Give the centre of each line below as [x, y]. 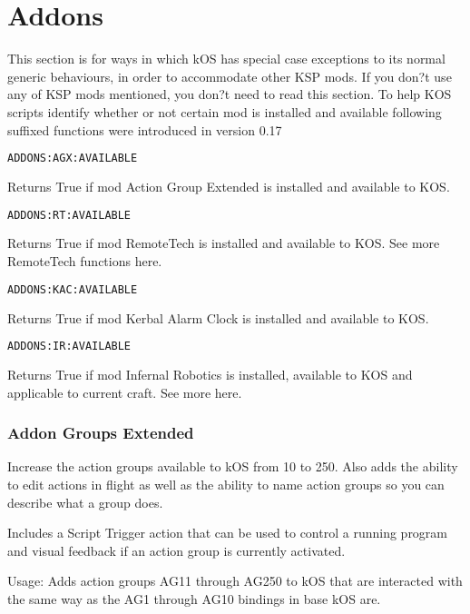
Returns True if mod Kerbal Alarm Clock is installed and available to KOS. [218, 317]
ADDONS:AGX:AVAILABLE [73, 158]
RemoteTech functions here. [85, 261]
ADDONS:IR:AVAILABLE [69, 347]
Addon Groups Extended [101, 433]
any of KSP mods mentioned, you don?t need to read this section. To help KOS [230, 94]
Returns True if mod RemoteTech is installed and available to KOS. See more [224, 243]
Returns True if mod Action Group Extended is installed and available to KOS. [229, 186]
